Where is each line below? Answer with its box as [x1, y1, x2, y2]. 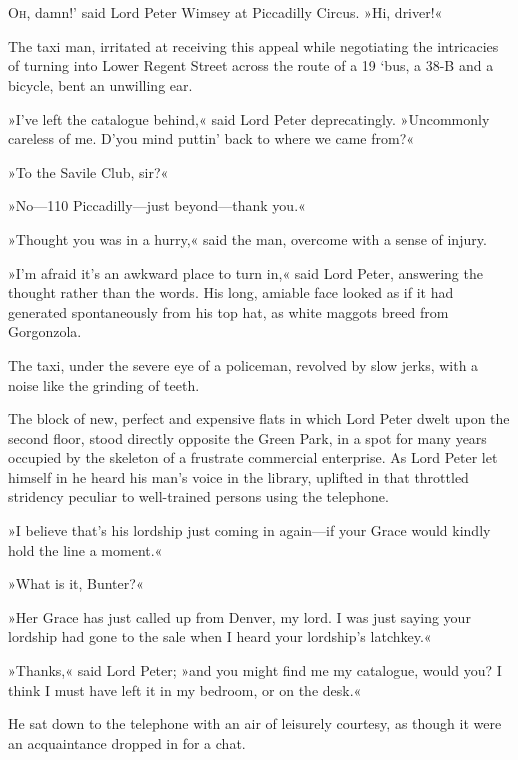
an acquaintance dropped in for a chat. [8, 732, 246, 753]
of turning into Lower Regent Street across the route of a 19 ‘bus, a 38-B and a [8, 55, 494, 76]
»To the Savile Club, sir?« [8, 161, 169, 182]
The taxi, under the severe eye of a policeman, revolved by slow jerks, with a [8, 354, 479, 375]
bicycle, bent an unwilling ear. [8, 74, 193, 95]
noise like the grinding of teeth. [8, 374, 200, 395]
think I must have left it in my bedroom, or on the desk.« [8, 679, 362, 700]
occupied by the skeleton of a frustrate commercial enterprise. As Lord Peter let [8, 447, 498, 468]
